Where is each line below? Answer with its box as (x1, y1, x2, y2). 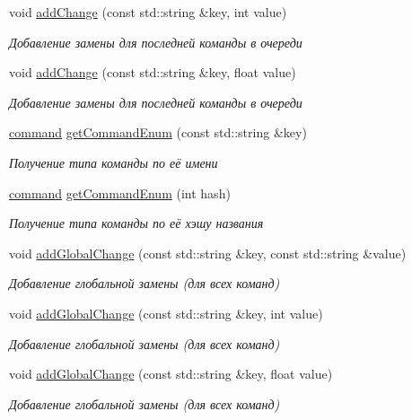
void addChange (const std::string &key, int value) (9, 3, 287, 21)
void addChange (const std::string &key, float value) (9, 63, 296, 82)
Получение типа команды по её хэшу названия (9, 214, 264, 232)
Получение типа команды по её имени (9, 153, 218, 171)
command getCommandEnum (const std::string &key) (9, 123, 307, 142)
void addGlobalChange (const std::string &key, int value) (9, 303, 323, 322)
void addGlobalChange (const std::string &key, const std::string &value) (9, 243, 407, 262)
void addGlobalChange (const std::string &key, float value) (9, 364, 333, 383)
